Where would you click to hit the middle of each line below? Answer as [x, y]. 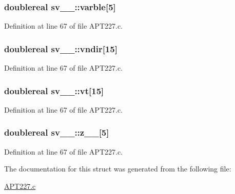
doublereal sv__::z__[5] [57, 132]
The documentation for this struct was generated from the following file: [118, 169]
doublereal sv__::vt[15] [54, 90]
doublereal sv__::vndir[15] [61, 48]
